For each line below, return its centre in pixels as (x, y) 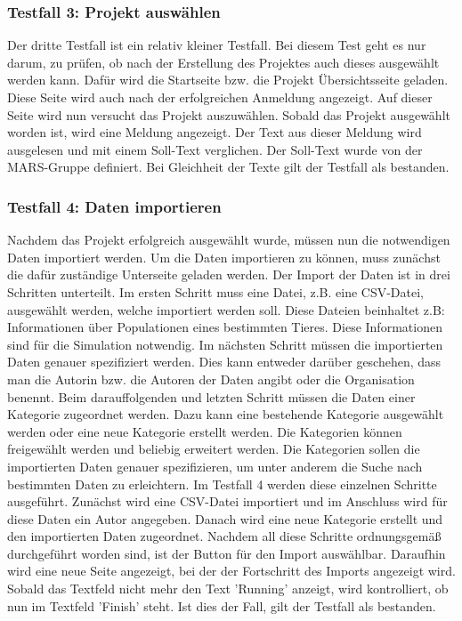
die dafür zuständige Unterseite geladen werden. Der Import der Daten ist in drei (229, 274)
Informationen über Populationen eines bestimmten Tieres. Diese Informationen (225, 327)
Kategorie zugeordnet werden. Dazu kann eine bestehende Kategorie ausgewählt (226, 414)
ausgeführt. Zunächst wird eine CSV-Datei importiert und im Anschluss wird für (227, 501)
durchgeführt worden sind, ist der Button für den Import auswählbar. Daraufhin (227, 553)
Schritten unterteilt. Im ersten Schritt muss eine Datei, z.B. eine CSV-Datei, (215, 291)
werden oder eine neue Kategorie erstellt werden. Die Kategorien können (205, 431)
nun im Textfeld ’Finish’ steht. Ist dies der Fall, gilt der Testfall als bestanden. (222, 605)
